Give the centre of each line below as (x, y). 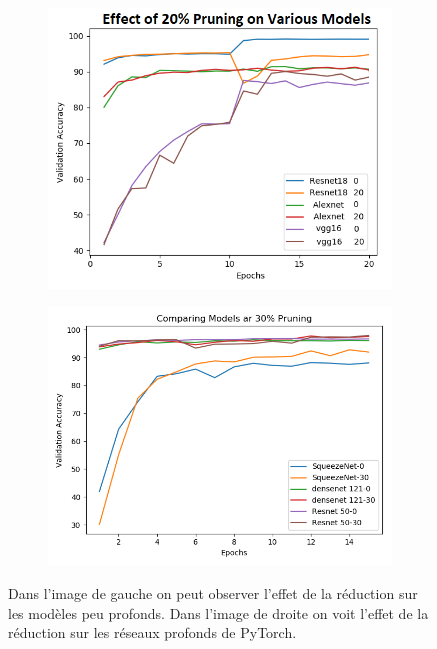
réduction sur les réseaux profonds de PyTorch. (152, 632)
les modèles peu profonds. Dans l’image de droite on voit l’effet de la (218, 612)
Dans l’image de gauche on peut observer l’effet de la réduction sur (213, 593)
